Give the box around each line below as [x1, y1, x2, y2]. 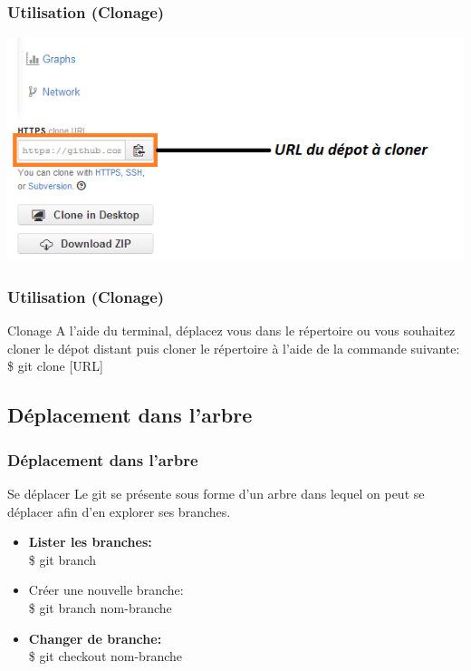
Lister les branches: [28, 532, 152, 551]
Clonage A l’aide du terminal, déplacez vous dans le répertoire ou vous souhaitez [7, 321, 456, 340]
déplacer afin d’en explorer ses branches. [7, 501, 231, 520]
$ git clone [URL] [7, 356, 103, 375]
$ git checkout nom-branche [28, 647, 182, 666]
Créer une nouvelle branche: [28, 580, 184, 599]
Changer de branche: [28, 628, 162, 647]
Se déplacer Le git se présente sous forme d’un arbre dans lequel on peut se [7, 483, 425, 502]
